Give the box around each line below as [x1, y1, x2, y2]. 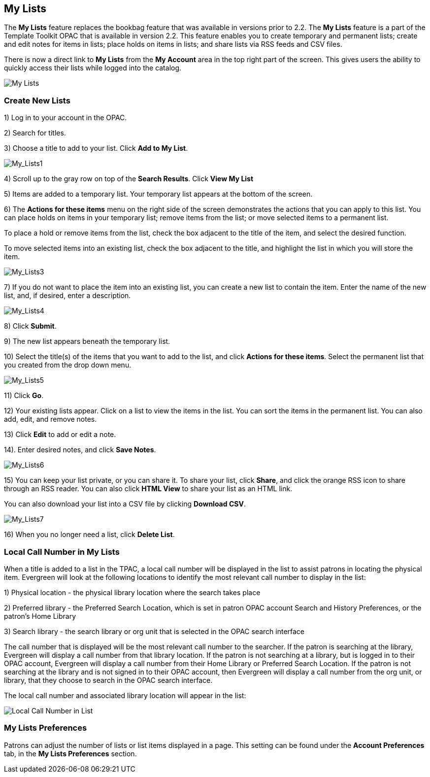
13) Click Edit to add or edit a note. [4, 430, 116, 439]
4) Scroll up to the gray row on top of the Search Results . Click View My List [4, 174, 254, 183]
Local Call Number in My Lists [4, 546, 120, 557]
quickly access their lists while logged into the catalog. [4, 64, 182, 72]
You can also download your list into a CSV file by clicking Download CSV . [4, 500, 246, 508]
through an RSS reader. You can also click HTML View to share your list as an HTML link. [4, 484, 293, 493]
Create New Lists [4, 95, 70, 105]
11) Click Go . [4, 391, 44, 400]
